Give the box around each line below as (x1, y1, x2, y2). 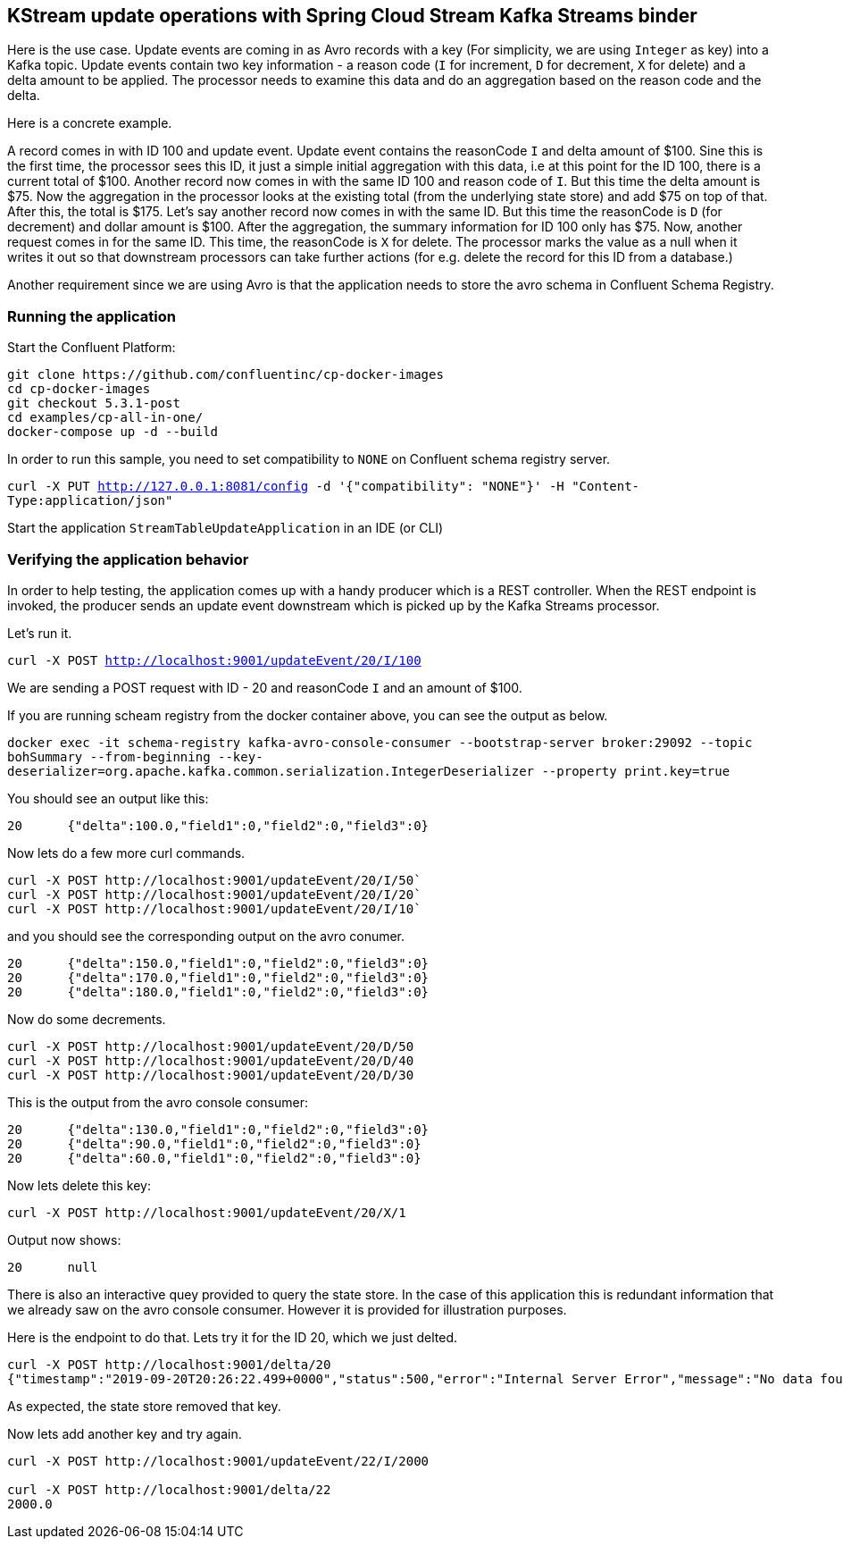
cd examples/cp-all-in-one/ (7, 410, 204, 425)
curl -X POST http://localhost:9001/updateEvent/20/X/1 (7, 1205, 406, 1220)
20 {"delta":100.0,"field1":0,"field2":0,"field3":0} (7, 818, 430, 833)
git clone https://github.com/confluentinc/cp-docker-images (7, 367, 444, 382)
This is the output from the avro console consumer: (7, 1094, 308, 1110)
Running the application (7, 307, 176, 325)
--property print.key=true (541, 763, 730, 778)
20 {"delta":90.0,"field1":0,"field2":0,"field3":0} (7, 1136, 421, 1151)
